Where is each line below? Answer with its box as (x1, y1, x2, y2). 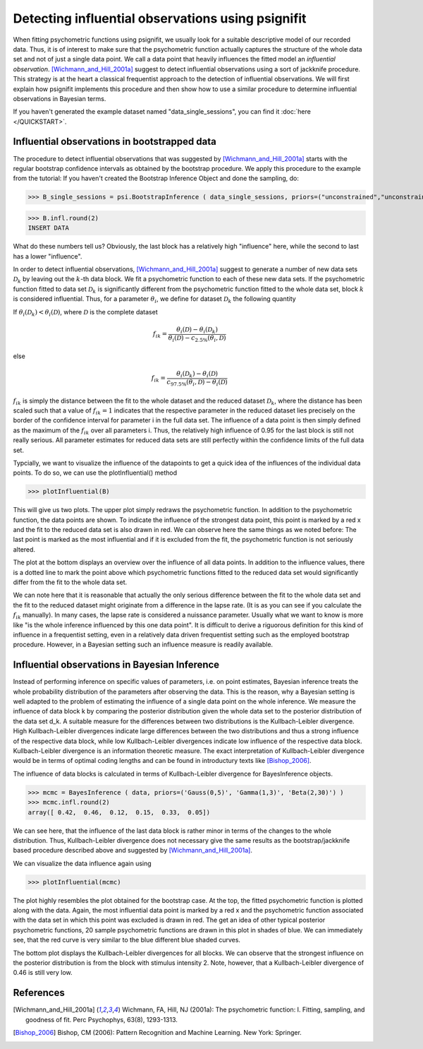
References (13, 987, 65, 999)
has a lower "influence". (13, 251, 82, 261)
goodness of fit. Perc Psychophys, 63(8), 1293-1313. (25, 1015, 178, 1024)
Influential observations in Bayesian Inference (13, 659, 220, 671)
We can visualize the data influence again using (13, 859, 152, 867)
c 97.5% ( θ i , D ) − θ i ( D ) (166, 378, 228, 388)
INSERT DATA (27, 224, 70, 232)
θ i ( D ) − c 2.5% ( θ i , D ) (168, 333, 226, 343)
